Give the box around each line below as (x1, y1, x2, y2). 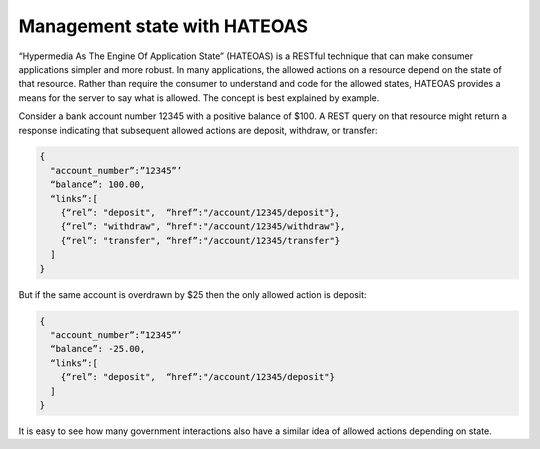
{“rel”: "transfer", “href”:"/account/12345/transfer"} (60, 235, 341, 246)
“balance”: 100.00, (50, 179, 146, 190)
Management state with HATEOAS (18, 15, 309, 37)
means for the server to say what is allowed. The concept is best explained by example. (18, 91, 380, 104)
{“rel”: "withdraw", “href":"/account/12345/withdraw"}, (60, 221, 346, 232)
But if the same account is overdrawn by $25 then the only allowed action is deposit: (18, 288, 367, 300)
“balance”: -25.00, (50, 343, 146, 355)
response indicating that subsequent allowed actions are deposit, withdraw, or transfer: (18, 124, 379, 136)
